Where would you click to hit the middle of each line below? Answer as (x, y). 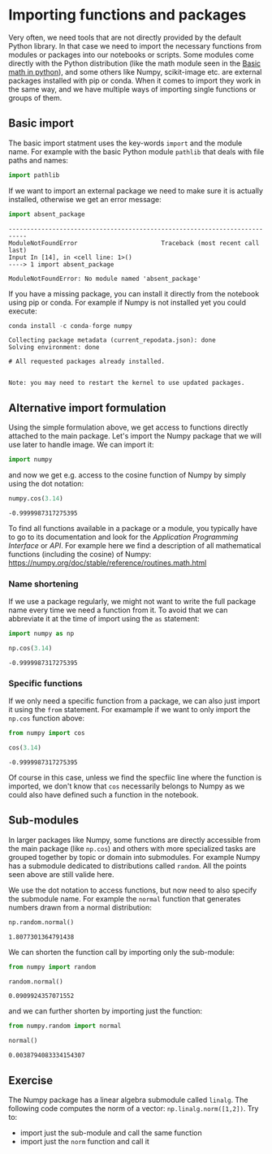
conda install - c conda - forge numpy (70, 326)
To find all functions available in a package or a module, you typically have (133, 528)
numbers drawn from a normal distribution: (80, 907)
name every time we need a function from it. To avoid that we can (118, 610)
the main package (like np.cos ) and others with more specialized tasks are (132, 848)
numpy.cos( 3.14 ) (36, 499)
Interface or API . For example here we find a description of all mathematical (135, 545)
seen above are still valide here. (62, 874)
